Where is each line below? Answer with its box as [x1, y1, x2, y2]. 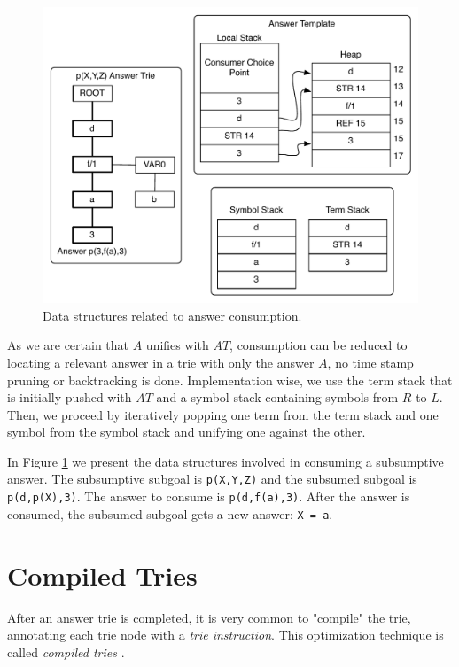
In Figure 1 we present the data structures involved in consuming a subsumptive [7, 452, 444, 470]
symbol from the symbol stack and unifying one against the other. [7, 423, 366, 441]
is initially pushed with [7, 388, 132, 407]
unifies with [145, 336, 209, 354]
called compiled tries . [7, 642, 125, 661]
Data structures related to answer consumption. [43, 306, 302, 324]
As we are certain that [7, 336, 129, 354]
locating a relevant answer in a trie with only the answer [7, 353, 315, 371]
